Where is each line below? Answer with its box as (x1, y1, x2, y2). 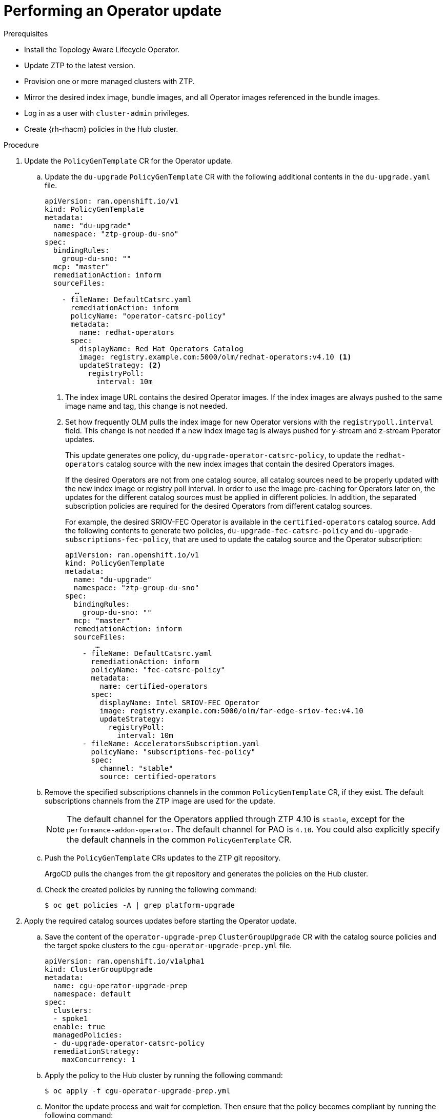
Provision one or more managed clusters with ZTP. (24, 76, 195, 86)
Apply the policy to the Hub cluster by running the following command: (45, 1070, 283, 1080)
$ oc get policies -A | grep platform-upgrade (45, 901, 235, 909)
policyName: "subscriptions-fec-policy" (91, 747, 255, 756)
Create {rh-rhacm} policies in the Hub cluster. (24, 124, 178, 133)
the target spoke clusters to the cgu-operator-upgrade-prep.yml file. (45, 941, 292, 950)
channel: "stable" (99, 764, 173, 772)
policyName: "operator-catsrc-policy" (70, 311, 227, 320)
